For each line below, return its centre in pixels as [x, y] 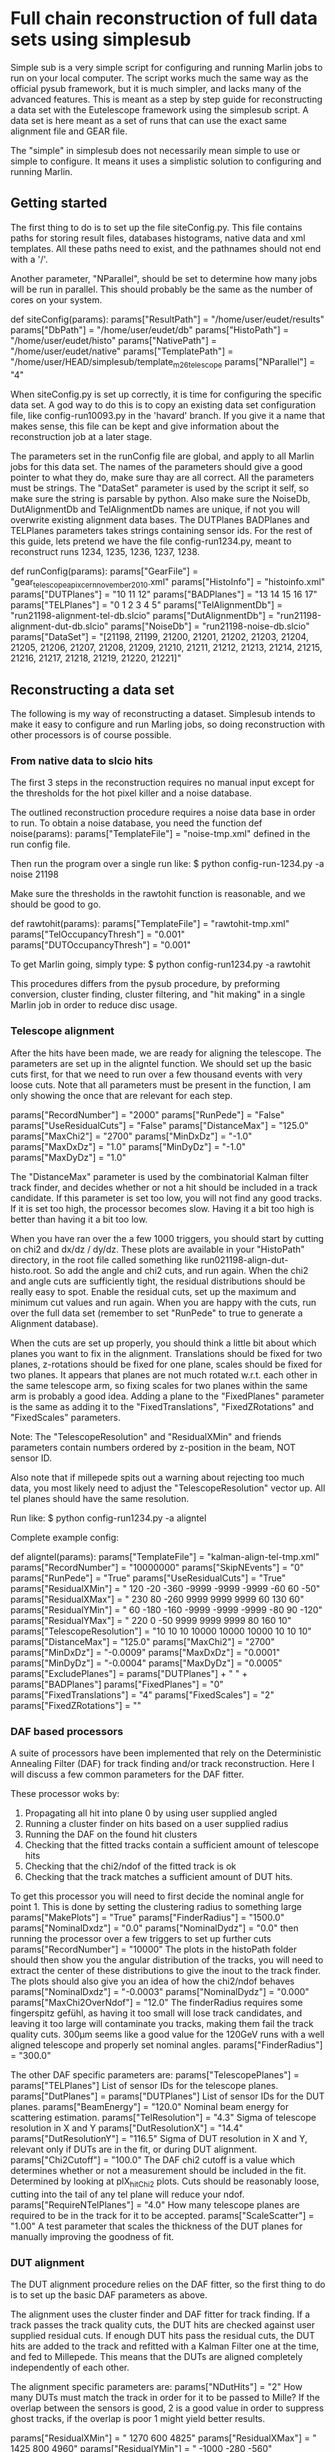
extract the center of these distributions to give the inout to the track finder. [166, 1971]
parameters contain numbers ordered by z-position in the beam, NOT [153, 1447]
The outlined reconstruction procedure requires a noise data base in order [163, 813]
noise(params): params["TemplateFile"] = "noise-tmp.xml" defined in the [160, 834]
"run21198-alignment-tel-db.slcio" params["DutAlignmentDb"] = [142, 616]
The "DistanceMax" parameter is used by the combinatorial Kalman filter [160, 1176]
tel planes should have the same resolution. [100, 1498]
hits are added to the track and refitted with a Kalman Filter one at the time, [165, 2346]
